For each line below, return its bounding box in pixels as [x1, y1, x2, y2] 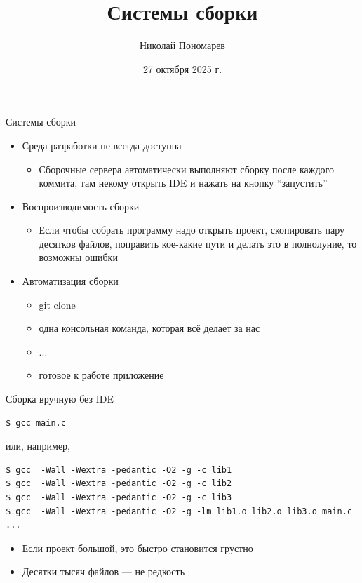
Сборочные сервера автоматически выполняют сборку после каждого [39, 161, 335, 176]
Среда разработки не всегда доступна [22, 138, 182, 152]
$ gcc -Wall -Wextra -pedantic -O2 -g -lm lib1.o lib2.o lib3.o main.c [6, 506, 352, 516]
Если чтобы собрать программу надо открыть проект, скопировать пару [39, 222, 345, 237]
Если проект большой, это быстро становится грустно [22, 540, 253, 555]
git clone [39, 297, 76, 311]
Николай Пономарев [139, 38, 225, 53]
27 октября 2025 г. [142, 61, 222, 76]
